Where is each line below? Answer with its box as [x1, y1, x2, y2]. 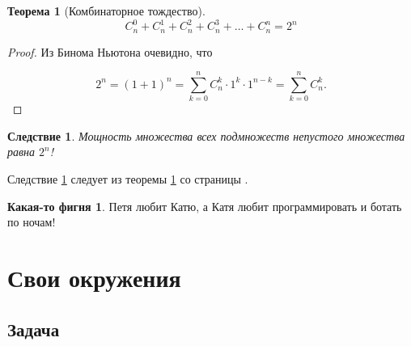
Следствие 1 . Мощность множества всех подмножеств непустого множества [7, 127, 405, 144]
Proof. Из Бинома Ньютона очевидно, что [7, 43, 213, 60]
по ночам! [7, 213, 56, 230]
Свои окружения [7, 261, 181, 294]
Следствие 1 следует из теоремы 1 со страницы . [7, 171, 248, 188]
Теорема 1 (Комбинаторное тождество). [7, 2, 205, 19]
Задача [7, 316, 60, 341]
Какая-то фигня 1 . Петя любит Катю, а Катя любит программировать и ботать [7, 197, 402, 214]
